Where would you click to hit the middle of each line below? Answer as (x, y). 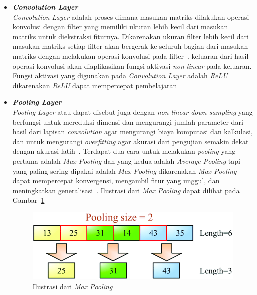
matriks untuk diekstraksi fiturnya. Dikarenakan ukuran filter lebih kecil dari (131, 36)
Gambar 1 (28, 200)
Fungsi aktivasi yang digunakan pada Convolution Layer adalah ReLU (120, 75)
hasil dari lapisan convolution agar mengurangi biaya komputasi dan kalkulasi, (133, 131)
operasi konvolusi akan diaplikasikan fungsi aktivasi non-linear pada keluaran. (132, 65)
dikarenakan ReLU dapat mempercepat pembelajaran (95, 85)
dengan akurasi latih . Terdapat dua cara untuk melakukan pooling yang (124, 151)
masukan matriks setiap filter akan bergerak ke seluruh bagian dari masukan (130, 46)
